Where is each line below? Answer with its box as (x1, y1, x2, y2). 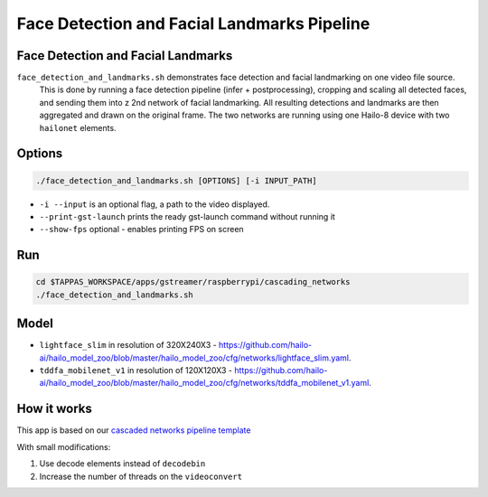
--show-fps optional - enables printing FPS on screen (39, 224, 244, 235)
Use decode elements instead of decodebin (39, 458, 206, 469)
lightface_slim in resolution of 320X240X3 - (39, 340, 217, 351)
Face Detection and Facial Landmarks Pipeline (16, 14, 371, 33)
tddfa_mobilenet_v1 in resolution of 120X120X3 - (39, 365, 233, 376)
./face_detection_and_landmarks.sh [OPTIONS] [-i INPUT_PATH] (35, 175, 317, 185)
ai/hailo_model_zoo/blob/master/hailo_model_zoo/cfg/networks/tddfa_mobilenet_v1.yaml (39, 378, 370, 389)
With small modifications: (16, 441, 111, 452)
